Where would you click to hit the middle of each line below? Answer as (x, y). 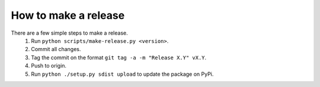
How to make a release (68, 15)
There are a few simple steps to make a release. (69, 33)
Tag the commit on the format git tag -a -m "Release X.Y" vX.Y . (119, 57)
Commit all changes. (56, 49)
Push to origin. (49, 66)
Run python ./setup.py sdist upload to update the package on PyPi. (122, 74)
